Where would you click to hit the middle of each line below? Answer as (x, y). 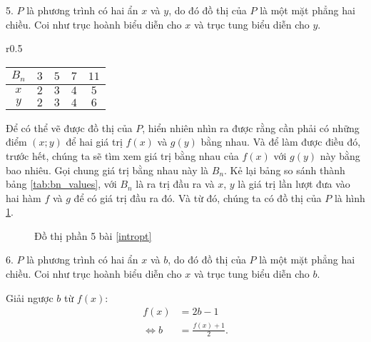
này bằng (340, 155)
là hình (350, 197)
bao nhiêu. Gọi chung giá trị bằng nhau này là (107, 170)
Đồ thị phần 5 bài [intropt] (93, 235)
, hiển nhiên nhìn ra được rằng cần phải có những (251, 127)
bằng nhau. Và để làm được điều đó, (281, 142)
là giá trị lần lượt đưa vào (294, 184)
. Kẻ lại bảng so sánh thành (285, 170)
